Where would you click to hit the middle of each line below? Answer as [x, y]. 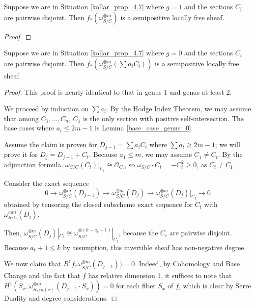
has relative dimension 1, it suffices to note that [160, 275]
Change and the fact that [42, 275]
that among [21, 118]
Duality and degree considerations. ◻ [61, 298]
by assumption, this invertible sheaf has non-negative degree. [155, 247]
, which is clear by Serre [215, 286]
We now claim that [33, 264]
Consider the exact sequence [46, 183]
